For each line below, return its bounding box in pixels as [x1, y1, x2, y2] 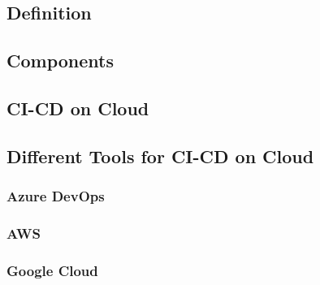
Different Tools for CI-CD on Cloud [6, 143, 314, 168]
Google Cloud [6, 260, 98, 280]
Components [6, 48, 114, 73]
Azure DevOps [6, 186, 105, 206]
